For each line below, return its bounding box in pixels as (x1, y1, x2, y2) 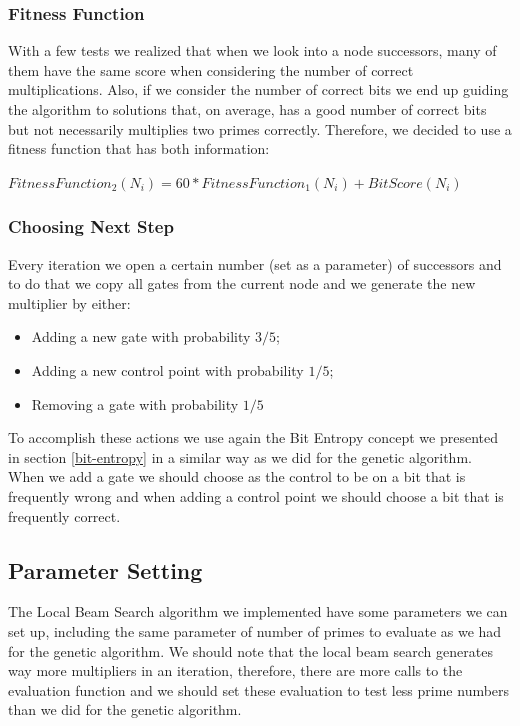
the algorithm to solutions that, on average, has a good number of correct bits (8, 99, 487, 119)
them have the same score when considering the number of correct (8, 59, 414, 80)
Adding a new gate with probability (31, 326, 251, 347)
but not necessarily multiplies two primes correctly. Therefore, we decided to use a (8, 118, 512, 139)
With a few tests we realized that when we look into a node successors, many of (8, 40, 497, 61)
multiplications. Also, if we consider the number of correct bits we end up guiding (8, 79, 509, 100)
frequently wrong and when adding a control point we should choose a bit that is (8, 485, 504, 506)
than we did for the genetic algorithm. (8, 699, 242, 720)
